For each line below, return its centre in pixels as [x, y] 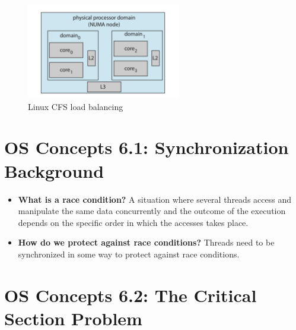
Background [54, 170]
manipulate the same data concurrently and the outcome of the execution [152, 211]
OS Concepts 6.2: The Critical [131, 295]
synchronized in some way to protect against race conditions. [129, 254]
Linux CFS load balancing [76, 106]
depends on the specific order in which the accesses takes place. [133, 222]
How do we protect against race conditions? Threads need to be [146, 242]
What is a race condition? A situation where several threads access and [155, 199]
